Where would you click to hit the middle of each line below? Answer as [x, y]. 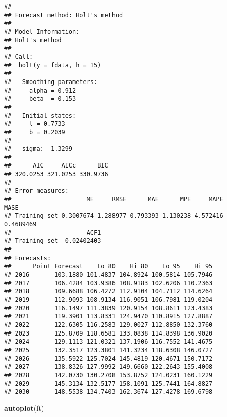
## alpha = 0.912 [40, 90]
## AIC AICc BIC [56, 166]
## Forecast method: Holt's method [64, 15]
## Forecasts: [28, 258]
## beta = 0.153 [40, 99]
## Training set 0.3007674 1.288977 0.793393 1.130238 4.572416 [114, 216]
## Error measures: [36, 191]
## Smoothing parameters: [51, 82]
